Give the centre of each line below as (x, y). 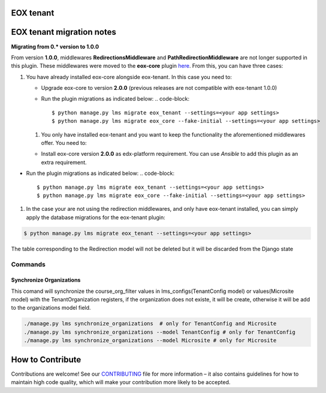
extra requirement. (64, 162)
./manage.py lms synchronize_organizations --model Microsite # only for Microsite (150, 341)
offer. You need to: (64, 143)
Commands (28, 264)
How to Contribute (46, 359)
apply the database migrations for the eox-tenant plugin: (96, 217)
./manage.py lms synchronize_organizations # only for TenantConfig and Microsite (150, 324)
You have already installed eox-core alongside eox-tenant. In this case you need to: (129, 77)
